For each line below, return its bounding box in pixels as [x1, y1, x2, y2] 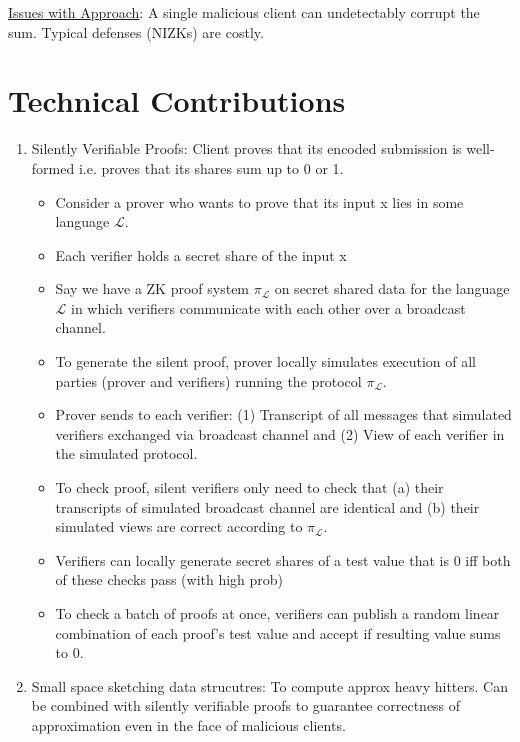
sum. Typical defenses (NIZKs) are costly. [8, 21, 264, 42]
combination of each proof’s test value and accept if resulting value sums [55, 622, 501, 643]
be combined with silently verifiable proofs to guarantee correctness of [31, 695, 461, 716]
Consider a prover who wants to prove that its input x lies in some [55, 191, 464, 212]
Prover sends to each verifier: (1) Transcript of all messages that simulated [55, 404, 512, 425]
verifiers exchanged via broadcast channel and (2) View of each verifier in [55, 423, 505, 444]
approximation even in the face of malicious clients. [31, 714, 346, 735]
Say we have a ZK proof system [55, 278, 250, 299]
